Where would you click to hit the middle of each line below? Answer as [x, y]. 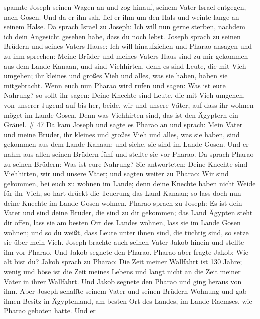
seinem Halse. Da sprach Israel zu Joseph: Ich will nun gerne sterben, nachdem [125, 26]
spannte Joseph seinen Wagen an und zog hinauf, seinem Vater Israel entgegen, [125, 7]
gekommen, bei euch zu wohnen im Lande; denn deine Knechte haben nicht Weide [130, 183]
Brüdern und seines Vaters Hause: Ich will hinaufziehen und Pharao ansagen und [128, 46]
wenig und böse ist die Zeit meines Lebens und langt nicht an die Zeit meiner [122, 272]
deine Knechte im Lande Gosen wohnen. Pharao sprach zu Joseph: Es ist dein [123, 203]
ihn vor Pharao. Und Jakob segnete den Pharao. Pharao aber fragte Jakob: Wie [126, 252]
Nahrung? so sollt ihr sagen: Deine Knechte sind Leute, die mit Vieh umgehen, [125, 95]
